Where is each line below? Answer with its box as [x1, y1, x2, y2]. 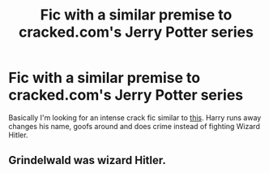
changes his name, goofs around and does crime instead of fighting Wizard [8, 121, 261, 131]
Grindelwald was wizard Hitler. [8, 154, 166, 167]
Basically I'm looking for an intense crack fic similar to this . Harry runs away [8, 112, 262, 123]
